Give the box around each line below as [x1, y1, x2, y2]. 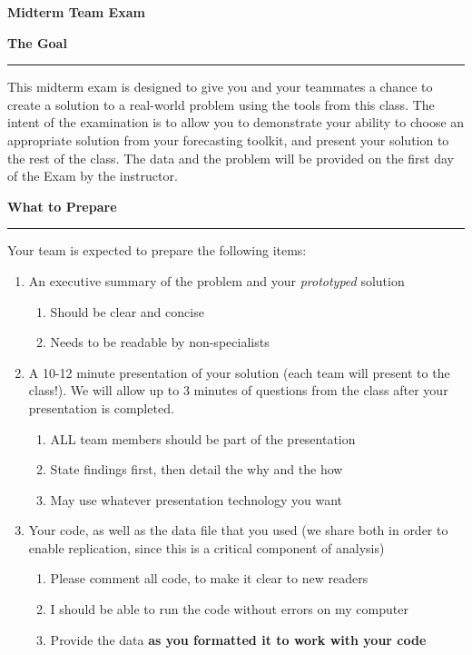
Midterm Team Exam [7, 3, 145, 21]
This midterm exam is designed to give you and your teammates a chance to [7, 77, 433, 96]
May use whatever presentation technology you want [50, 490, 343, 509]
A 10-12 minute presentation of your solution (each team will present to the [28, 362, 450, 382]
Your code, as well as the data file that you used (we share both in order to [28, 521, 448, 540]
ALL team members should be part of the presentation [50, 429, 356, 448]
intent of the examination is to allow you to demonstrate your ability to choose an [7, 113, 465, 132]
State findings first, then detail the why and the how [50, 460, 343, 479]
